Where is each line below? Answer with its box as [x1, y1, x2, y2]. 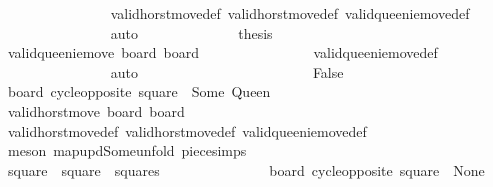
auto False [110, 61, 344, 82]
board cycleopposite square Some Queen [7, 81, 271, 102]
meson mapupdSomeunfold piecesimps [7, 140, 247, 161]
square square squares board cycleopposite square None [7, 159, 485, 180]
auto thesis [110, 22, 273, 43]
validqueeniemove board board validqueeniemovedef [7, 42, 438, 63]
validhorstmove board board [7, 100, 185, 121]
